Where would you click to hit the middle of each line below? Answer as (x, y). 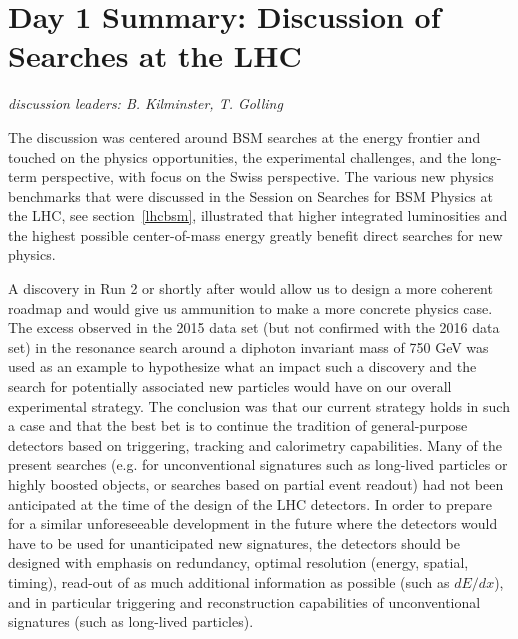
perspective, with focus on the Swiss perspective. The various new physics (267, 176)
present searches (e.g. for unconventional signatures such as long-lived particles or (258, 464)
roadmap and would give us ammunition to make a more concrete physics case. (250, 307)
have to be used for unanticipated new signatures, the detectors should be (234, 542)
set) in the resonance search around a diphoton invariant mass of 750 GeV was (248, 346)
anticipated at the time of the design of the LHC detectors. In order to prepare (250, 503)
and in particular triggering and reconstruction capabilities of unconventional (244, 601)
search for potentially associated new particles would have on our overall (230, 386)
